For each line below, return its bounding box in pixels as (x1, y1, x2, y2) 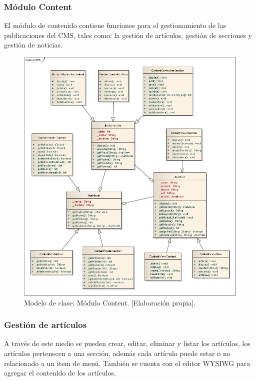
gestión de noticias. (4, 39, 62, 50)
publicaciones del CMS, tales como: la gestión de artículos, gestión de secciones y (4, 29, 252, 40)
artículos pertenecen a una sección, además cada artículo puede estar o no (4, 348, 230, 358)
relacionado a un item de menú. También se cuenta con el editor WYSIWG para (4, 357, 250, 368)
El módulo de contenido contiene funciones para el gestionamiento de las (4, 20, 226, 30)
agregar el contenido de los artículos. (4, 367, 116, 378)
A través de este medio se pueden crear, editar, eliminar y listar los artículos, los (4, 338, 250, 348)
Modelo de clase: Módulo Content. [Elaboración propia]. (24, 297, 196, 307)
